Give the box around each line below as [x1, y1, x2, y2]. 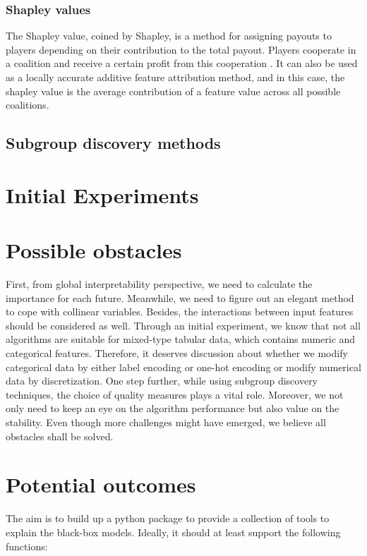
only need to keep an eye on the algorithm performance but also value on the [6, 401, 339, 416]
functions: [6, 538, 48, 553]
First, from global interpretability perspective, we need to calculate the [6, 277, 313, 291]
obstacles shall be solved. [6, 428, 114, 443]
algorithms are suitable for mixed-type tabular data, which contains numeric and [6, 332, 356, 346]
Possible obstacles [6, 236, 182, 265]
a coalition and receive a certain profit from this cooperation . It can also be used [6, 56, 358, 71]
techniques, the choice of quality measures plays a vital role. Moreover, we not [6, 387, 344, 401]
